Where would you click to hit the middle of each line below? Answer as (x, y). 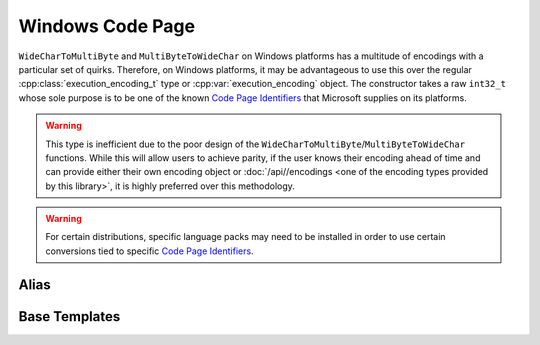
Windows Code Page (106, 26)
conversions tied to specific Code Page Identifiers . (149, 251)
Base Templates (69, 316)
